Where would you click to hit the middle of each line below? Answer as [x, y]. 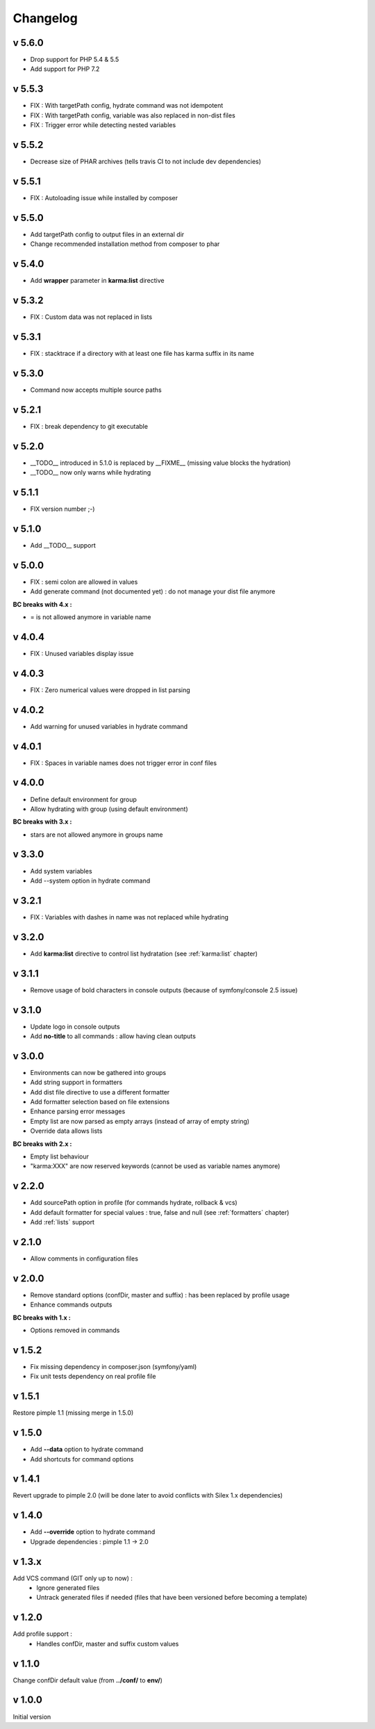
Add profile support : [43, 1634]
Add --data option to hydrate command [87, 1450]
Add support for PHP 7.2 [65, 69]
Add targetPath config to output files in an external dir [107, 234]
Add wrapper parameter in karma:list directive [97, 281]
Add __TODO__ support [63, 545]
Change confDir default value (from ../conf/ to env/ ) [88, 1680]
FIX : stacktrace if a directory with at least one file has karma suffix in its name [142, 353]
